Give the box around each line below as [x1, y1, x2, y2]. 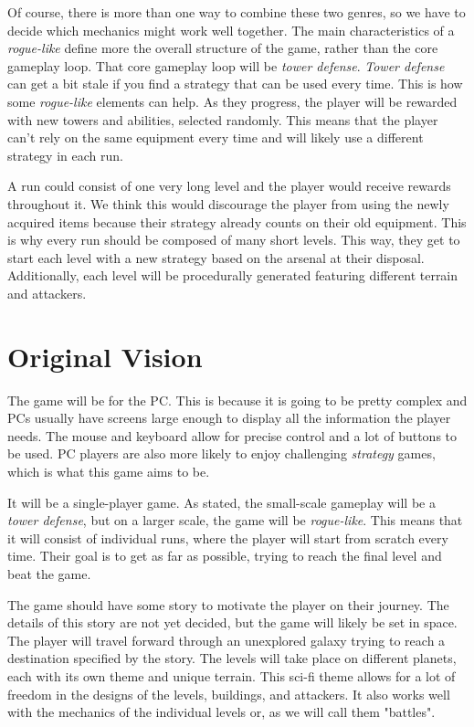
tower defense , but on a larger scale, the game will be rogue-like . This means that [7, 511, 463, 530]
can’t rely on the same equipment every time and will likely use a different [7, 128, 424, 147]
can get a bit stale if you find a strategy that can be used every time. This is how [7, 74, 463, 93]
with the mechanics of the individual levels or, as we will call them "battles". [7, 702, 436, 722]
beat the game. [7, 564, 91, 583]
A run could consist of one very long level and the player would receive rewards [7, 176, 451, 195]
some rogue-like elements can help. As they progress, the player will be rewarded [7, 91, 458, 111]
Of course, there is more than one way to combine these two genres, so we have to [7, 3, 466, 21]
